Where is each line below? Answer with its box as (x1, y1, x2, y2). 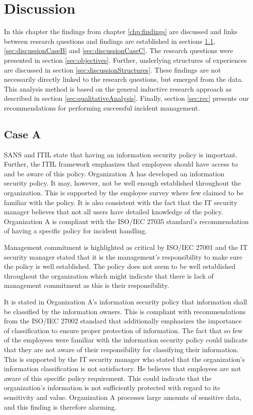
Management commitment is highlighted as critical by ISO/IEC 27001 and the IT (4, 242, 248, 252)
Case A (4, 126, 41, 141)
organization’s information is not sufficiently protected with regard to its (4, 382, 220, 393)
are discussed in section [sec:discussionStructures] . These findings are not (4, 64, 221, 75)
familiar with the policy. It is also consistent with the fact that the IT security (4, 197, 237, 207)
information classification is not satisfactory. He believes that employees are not (4, 363, 241, 374)
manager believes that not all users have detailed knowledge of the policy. (4, 207, 223, 217)
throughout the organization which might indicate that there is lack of (4, 270, 214, 281)
